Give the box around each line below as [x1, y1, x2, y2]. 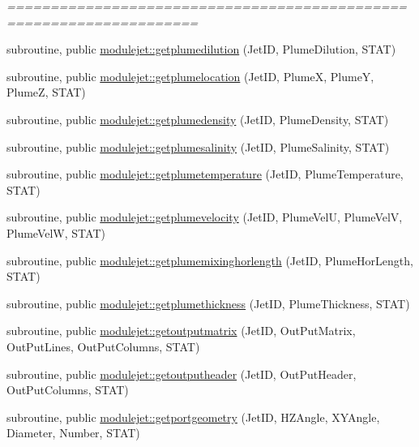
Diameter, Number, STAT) [6, 424, 140, 441]
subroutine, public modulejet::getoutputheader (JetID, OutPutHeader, [6, 365, 357, 382]
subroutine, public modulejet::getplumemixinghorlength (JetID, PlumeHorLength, [6, 251, 413, 269]
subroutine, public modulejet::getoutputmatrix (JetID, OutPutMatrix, [6, 322, 356, 339]
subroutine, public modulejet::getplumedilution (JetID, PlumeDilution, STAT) [6, 41, 396, 58]
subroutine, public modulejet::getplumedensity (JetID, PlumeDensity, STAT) [6, 110, 389, 127]
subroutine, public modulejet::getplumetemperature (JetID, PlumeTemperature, [6, 165, 404, 183]
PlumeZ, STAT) [6, 84, 86, 101]
